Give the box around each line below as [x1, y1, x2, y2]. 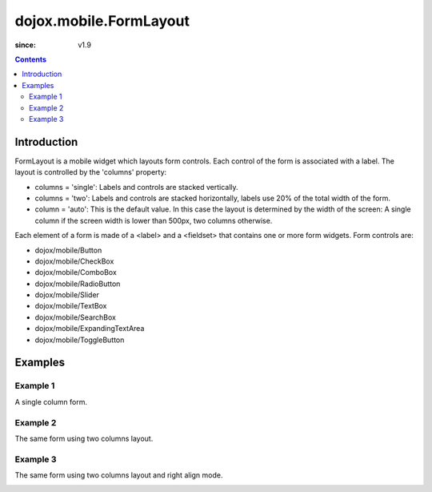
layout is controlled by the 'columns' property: [14, 167, 167, 177]
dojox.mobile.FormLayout [14, 12, 190, 30]
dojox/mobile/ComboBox [34, 268, 118, 277]
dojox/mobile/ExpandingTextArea [34, 324, 145, 333]
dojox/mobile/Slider [34, 290, 100, 300]
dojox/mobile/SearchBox [34, 313, 116, 322]
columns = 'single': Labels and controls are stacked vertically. [34, 182, 239, 192]
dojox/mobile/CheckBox [34, 256, 114, 266]
